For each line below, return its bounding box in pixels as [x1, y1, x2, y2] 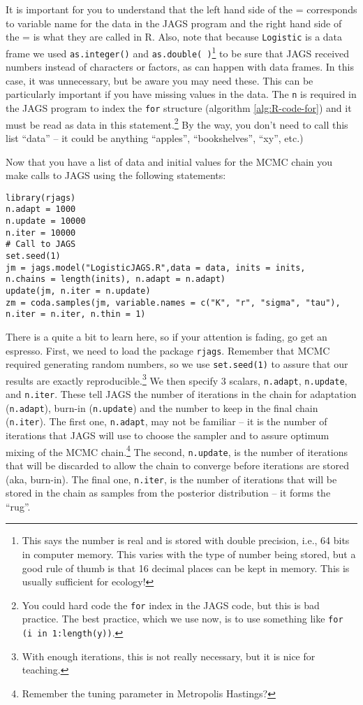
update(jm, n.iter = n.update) [6, 285, 151, 296]
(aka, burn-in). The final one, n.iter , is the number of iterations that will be [6, 471, 337, 486]
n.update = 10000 [6, 216, 86, 226]
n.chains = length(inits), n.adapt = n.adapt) [6, 274, 225, 285]
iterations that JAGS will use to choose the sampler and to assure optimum [6, 428, 329, 443]
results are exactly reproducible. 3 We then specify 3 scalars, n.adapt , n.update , [6, 371, 348, 387]
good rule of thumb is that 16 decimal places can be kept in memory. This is [22, 560, 350, 575]
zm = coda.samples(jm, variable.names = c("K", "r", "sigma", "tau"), [6, 297, 341, 308]
